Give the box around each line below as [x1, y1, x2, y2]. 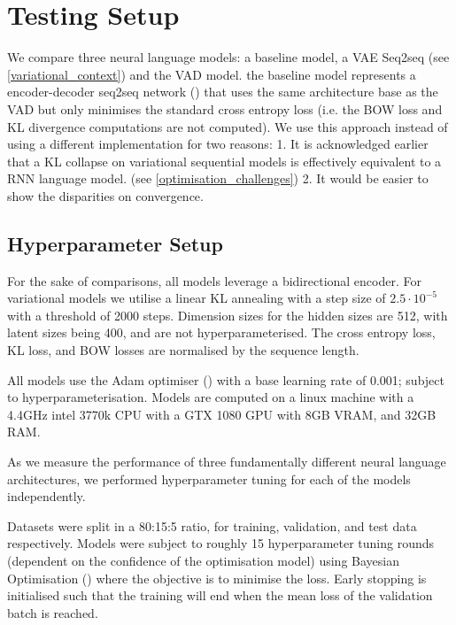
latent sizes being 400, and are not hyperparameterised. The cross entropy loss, [7, 323, 436, 342]
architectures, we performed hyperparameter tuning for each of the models [7, 469, 411, 488]
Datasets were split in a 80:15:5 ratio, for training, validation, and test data [7, 516, 417, 535]
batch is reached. [7, 603, 98, 621]
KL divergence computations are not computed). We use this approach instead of [7, 117, 448, 135]
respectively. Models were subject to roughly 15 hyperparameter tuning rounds [7, 534, 435, 552]
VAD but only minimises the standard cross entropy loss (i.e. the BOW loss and [7, 99, 443, 118]
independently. [7, 487, 86, 505]
